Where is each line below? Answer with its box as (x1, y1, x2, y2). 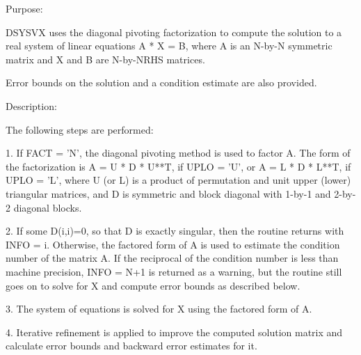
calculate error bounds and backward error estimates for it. (6, 338, 257, 353)
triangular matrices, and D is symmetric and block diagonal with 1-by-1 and (6, 186, 331, 200)
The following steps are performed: (6, 122, 154, 136)
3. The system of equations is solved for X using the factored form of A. (6, 301, 312, 316)
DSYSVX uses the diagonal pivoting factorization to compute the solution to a (6, 24, 342, 39)
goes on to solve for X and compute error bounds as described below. (6, 278, 300, 292)
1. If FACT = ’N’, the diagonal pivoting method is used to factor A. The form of (6, 145, 351, 160)
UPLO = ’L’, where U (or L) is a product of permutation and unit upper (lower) (6, 173, 351, 187)
